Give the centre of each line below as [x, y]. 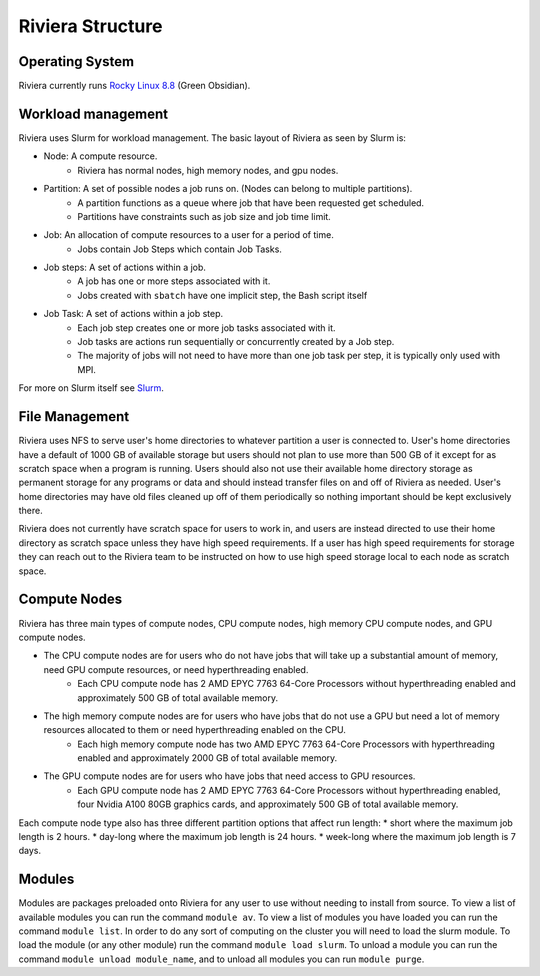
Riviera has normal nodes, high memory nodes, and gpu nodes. [208, 170]
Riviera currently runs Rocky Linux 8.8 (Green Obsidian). [134, 86]
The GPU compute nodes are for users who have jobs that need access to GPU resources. [229, 776]
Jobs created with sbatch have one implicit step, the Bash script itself [222, 295]
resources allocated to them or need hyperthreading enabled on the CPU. [195, 730]
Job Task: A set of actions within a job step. [133, 314]
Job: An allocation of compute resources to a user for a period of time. [188, 235]
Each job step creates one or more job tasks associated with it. [206, 327]
